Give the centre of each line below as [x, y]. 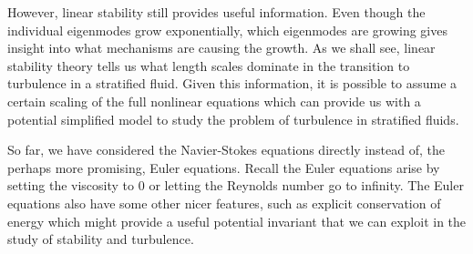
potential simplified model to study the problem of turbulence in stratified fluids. [233, 119]
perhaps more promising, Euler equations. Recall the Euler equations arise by [224, 167]
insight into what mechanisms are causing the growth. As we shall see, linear [221, 48]
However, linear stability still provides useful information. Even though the [216, 12]
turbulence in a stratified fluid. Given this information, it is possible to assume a [232, 83]
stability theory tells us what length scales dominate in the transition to [209, 65]
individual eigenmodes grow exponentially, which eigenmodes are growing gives [227, 30]
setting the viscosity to [71, 185]
